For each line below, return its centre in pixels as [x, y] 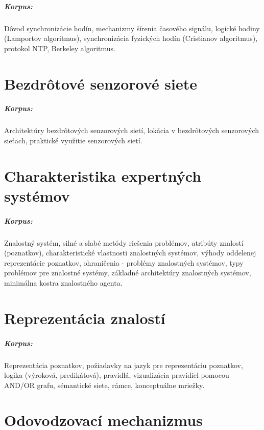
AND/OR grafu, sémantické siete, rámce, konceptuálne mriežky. [104, 385]
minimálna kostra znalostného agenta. [63, 282]
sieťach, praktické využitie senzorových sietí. [73, 140]
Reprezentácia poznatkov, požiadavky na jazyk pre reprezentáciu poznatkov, [124, 365]
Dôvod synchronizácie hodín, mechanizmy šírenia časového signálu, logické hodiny [132, 28]
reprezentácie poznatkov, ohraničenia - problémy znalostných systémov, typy [124, 262]
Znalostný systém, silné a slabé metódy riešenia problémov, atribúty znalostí [124, 242]
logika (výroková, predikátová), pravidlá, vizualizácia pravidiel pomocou [117, 375]
